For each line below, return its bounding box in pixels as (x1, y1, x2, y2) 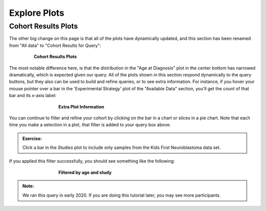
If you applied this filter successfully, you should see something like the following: (9, 158, 175, 164)
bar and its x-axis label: (9, 93, 57, 99)
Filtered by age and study (58, 169, 112, 175)
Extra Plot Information (58, 104, 104, 109)
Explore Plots (9, 7, 65, 18)
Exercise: (22, 136, 42, 141)
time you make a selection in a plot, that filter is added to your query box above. (9, 122, 171, 128)
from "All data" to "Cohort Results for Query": (9, 42, 101, 48)
